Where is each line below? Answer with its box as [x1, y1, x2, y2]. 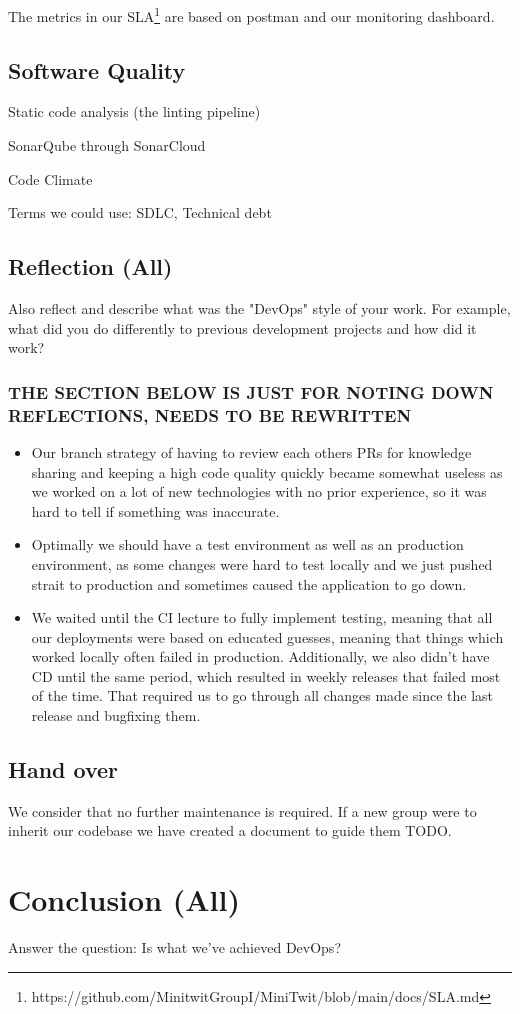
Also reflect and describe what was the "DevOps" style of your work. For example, [8, 298, 511, 319]
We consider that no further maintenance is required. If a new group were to [8, 800, 477, 821]
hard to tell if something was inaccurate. [31, 500, 280, 521]
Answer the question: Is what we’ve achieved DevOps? [8, 937, 341, 958]
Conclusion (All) [8, 879, 240, 920]
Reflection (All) [8, 251, 173, 282]
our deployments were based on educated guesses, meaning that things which [31, 626, 504, 647]
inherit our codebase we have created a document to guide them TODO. [8, 820, 452, 841]
